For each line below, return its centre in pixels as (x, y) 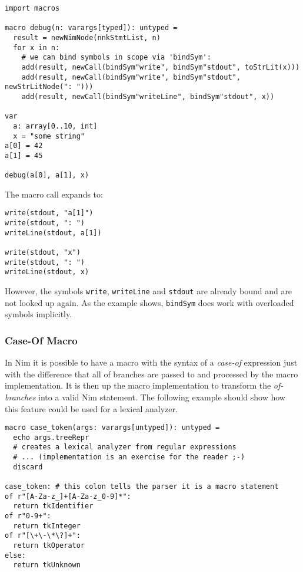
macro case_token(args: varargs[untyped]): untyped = (112, 428)
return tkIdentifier (53, 506)
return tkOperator (49, 545)
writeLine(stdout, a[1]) (53, 233)
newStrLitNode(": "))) (49, 87)
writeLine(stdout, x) (47, 272)
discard (28, 467)
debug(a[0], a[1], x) (47, 175)
